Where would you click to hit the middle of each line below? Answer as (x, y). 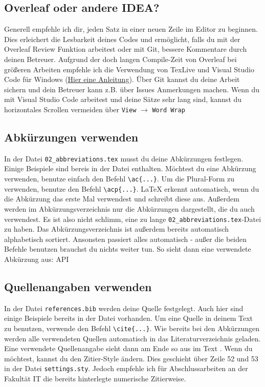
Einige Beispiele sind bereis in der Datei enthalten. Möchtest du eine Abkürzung (130, 168)
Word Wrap (169, 110)
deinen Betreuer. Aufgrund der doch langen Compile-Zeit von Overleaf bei (120, 59)
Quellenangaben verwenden (78, 286)
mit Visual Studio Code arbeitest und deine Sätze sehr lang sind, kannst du (123, 99)
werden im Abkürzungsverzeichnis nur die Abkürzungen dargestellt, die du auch (129, 208)
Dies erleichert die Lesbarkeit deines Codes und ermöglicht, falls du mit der (122, 39)
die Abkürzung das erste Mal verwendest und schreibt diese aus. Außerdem (122, 199)
